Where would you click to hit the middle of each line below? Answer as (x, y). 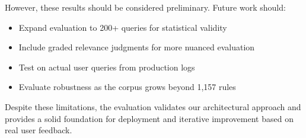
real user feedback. (39, 130)
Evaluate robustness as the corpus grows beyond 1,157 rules (127, 87)
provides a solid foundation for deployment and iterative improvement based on (149, 118)
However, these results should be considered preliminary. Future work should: (145, 7)
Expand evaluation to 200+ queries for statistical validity (123, 27)
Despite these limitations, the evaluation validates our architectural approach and (153, 106)
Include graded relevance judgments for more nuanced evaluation (137, 47)
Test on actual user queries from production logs (107, 67)
